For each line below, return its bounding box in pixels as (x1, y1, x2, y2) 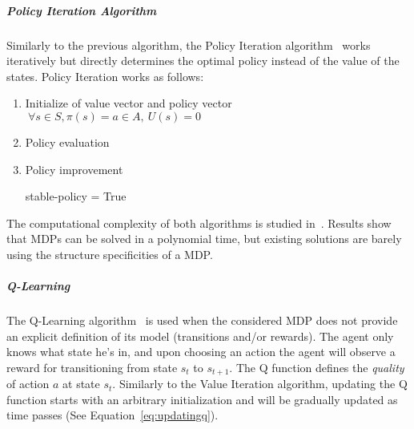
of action (6, 375, 50, 392)
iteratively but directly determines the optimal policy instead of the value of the (6, 52, 400, 69)
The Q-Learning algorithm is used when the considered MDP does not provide (6, 312, 398, 329)
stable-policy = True (25, 188, 127, 204)
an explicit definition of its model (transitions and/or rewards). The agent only (6, 327, 394, 344)
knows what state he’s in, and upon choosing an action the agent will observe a (6, 343, 396, 360)
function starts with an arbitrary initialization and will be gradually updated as (6, 391, 398, 407)
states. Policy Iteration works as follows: (6, 67, 204, 84)
